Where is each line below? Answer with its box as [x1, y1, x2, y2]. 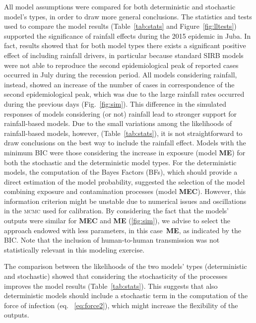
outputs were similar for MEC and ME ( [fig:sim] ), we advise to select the [4, 215, 230, 226]
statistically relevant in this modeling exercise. [4, 244, 145, 255]
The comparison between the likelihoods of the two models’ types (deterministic [4, 261, 247, 271]
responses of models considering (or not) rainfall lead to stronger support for [4, 108, 237, 119]
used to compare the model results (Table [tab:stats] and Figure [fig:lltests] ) [4, 21, 237, 31]
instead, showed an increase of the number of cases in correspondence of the [4, 79, 235, 89]
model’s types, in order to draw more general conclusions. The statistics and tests [4, 11, 252, 21]
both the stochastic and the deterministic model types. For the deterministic [4, 157, 237, 167]
